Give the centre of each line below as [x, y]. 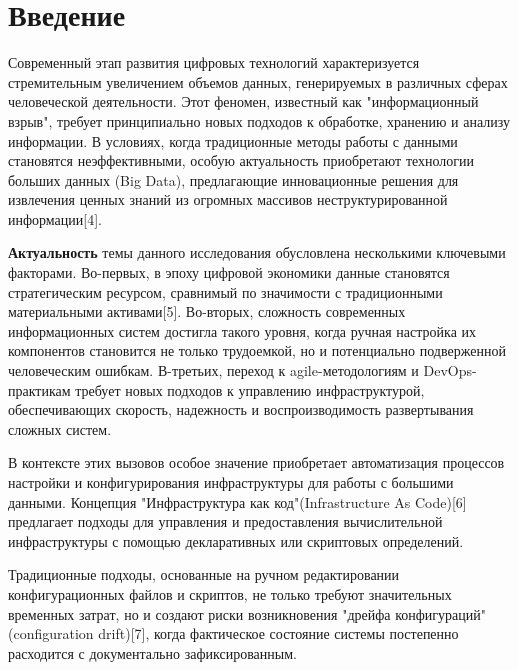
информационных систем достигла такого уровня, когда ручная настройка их [242, 330]
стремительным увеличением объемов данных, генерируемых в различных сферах [258, 81]
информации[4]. [55, 218]
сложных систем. [60, 428]
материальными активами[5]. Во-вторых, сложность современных [207, 311]
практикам [39, 389]
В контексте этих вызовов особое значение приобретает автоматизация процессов [256, 462]
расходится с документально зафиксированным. [152, 652]
